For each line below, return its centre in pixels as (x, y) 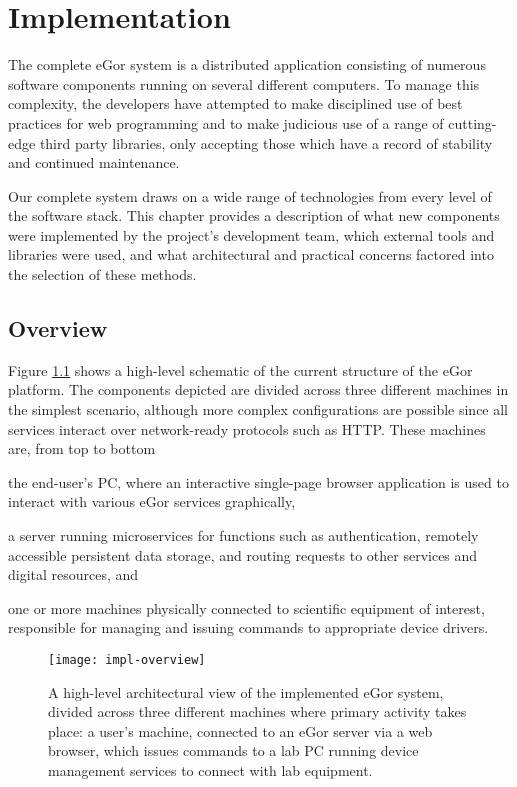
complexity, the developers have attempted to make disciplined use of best (235, 103)
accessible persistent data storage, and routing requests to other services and (243, 554)
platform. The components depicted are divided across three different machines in (258, 389)
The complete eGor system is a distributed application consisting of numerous (247, 64)
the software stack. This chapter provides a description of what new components (254, 215)
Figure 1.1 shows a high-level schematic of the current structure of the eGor (240, 369)
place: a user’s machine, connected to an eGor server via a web (240, 730)
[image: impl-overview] (127, 659)
